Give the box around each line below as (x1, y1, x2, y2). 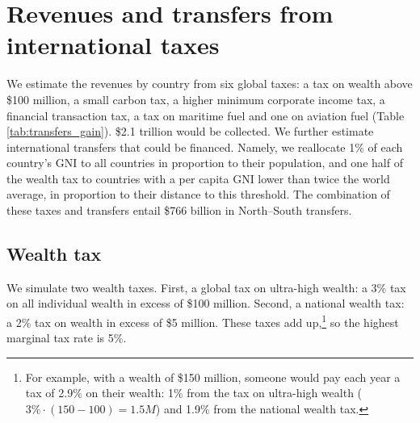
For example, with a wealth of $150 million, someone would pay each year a (25, 368, 401, 385)
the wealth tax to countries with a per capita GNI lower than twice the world (6, 170, 390, 186)
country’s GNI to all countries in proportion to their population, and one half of (6, 154, 403, 171)
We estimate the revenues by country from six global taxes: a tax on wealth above (6, 75, 413, 92)
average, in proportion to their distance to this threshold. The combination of (6, 186, 390, 203)
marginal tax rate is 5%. (6, 329, 127, 346)
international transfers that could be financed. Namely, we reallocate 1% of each (6, 138, 403, 155)
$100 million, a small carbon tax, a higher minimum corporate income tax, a (6, 90, 385, 107)
